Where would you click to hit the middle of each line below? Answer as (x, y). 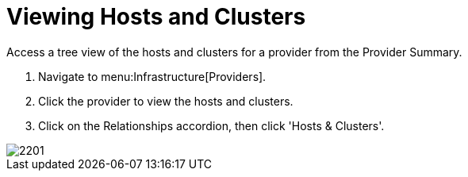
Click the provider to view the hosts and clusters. (166, 101)
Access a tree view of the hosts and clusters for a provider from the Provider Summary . (234, 52)
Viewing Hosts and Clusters (156, 17)
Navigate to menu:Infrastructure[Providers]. (152, 76)
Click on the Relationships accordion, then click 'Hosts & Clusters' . (211, 125)
